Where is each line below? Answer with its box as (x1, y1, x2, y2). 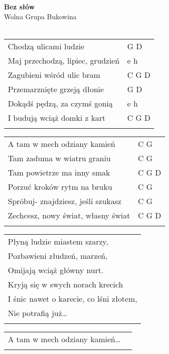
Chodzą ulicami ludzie (8, 40, 85, 52)
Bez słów (4, 1, 35, 11)
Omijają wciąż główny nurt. (8, 264, 103, 276)
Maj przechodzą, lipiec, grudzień (8, 54, 120, 66)
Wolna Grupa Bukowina (4, 11, 77, 21)
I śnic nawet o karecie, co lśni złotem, (8, 292, 137, 304)
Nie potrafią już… (8, 307, 68, 319)
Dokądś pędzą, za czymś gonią (8, 97, 113, 109)
